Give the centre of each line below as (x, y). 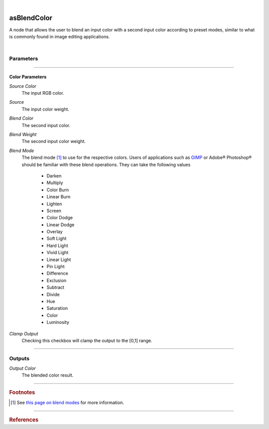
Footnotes (22, 392)
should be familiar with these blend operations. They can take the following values (106, 164)
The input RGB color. (43, 93)
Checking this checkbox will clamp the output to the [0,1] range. (87, 340)
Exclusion (57, 280)
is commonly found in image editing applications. (60, 37)
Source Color (23, 86)
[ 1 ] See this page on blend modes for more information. (67, 403)
